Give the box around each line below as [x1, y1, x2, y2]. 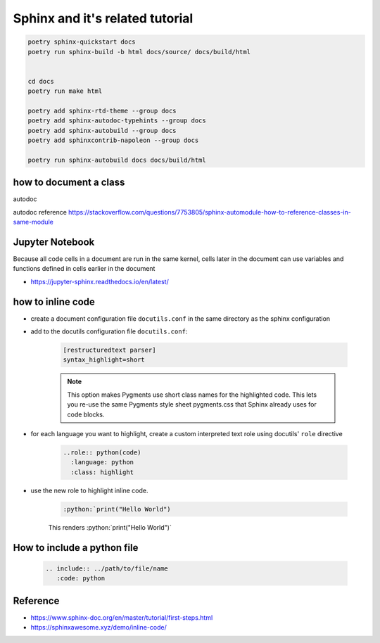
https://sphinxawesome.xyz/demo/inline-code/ [30, 623, 167, 632]
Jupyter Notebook [13, 236, 95, 248]
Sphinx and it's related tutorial [13, 11, 194, 26]
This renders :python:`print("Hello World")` [48, 523, 172, 531]
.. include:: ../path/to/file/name [45, 564, 168, 573]
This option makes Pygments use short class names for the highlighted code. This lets [67, 390, 317, 399]
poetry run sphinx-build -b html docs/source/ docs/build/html [27, 48, 251, 56]
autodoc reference [13, 208, 67, 216]
